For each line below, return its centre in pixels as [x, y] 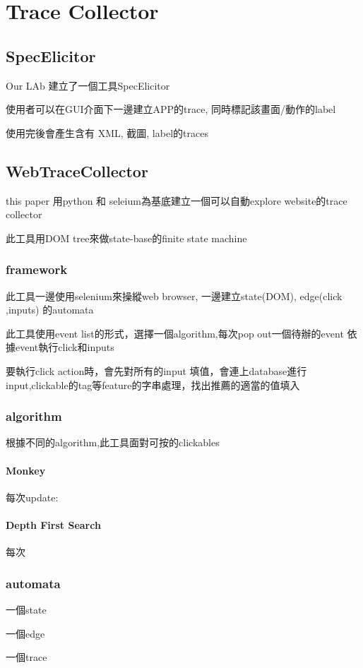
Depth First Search [53, 524]
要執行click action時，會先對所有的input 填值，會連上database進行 [156, 370]
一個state [26, 609]
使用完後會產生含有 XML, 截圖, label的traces [107, 132]
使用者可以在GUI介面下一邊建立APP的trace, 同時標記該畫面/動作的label [171, 109]
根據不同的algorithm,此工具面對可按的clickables [113, 442]
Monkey [26, 470]
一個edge [25, 633]
